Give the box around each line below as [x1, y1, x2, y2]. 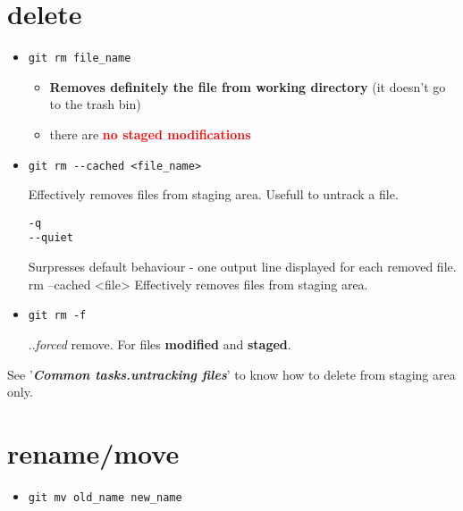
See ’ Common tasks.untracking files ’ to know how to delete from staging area [7, 364, 456, 383]
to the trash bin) [49, 95, 141, 113]
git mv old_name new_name [28, 490, 182, 504]
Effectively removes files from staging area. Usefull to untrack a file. [28, 185, 399, 204]
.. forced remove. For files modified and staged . [28, 334, 291, 353]
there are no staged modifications [49, 124, 251, 143]
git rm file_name [28, 52, 131, 65]
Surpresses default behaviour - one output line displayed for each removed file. [28, 257, 457, 276]
